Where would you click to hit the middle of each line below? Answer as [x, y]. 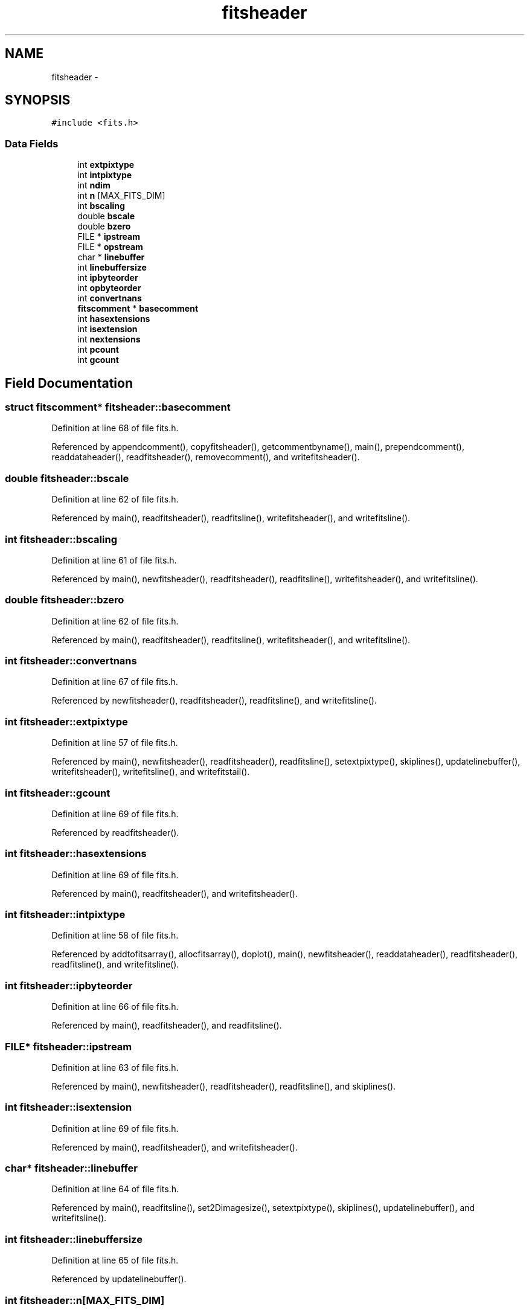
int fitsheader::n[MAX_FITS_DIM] [85, 1300]
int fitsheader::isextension [69, 1107]
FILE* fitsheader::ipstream [69, 1046]
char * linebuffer [111, 257]
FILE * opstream [110, 247]
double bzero [104, 226]
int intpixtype [105, 175]
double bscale [106, 216]
